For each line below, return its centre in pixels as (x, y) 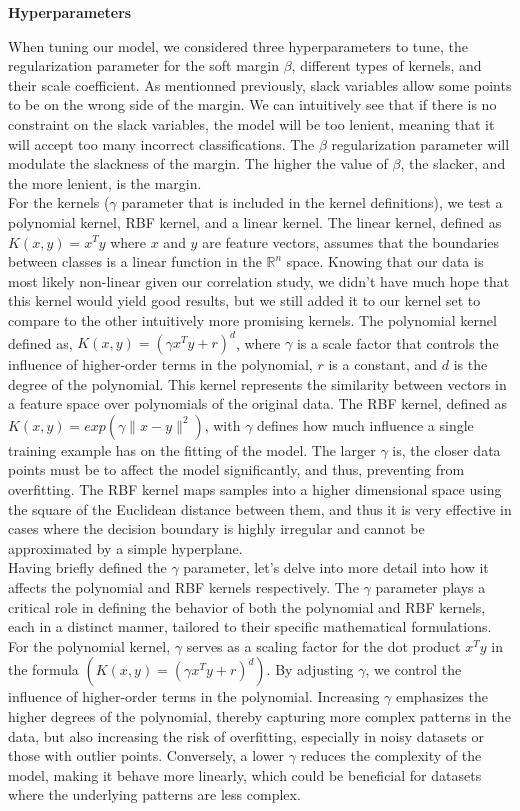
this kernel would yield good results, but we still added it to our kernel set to (244, 300)
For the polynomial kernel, (89, 645)
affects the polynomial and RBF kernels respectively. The (183, 586)
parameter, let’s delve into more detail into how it (336, 567)
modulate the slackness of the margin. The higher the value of (198, 163)
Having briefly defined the (87, 567)
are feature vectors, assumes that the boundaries (351, 241)
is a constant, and (383, 364)
